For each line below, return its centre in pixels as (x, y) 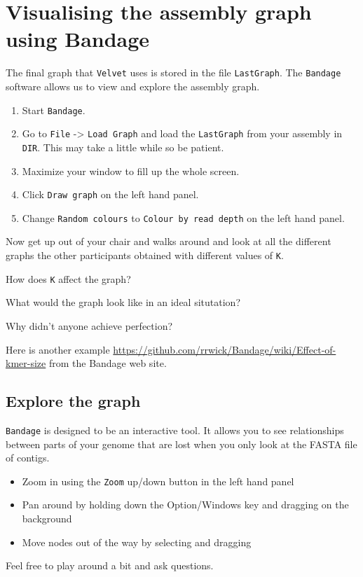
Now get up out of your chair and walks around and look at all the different (169, 241)
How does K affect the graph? (68, 278)
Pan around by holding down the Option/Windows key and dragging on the (185, 505)
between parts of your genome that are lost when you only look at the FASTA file (181, 444)
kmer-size (26, 363)
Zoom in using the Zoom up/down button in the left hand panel (158, 481)
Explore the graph (73, 401)
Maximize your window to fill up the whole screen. (131, 171)
